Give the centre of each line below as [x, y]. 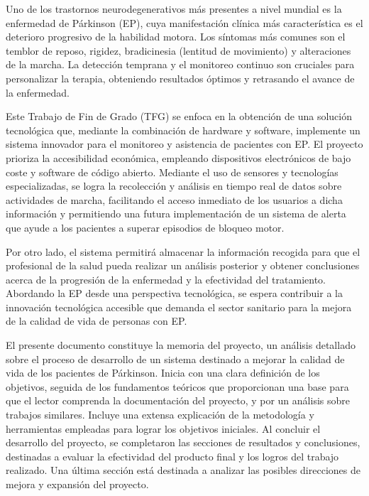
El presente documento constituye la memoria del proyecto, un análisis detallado [181, 345]
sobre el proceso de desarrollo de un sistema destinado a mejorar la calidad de [175, 358]
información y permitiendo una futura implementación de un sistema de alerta [176, 214]
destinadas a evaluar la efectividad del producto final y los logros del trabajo [172, 456]
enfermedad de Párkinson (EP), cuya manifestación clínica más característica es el [184, 22]
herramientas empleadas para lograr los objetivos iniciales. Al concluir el [163, 428]
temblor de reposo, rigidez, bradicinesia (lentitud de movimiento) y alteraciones [178, 50]
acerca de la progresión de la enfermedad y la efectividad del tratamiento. [166, 279]
